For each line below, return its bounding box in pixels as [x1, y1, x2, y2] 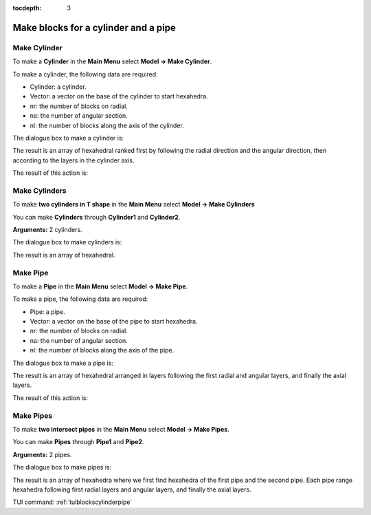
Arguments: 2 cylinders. [12, 225, 82, 233]
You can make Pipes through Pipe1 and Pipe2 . [12, 438, 144, 446]
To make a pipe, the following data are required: [12, 295, 148, 303]
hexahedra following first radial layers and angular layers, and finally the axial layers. [12, 485, 251, 494]
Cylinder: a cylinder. [30, 83, 87, 91]
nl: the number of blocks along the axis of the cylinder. [30, 121, 185, 129]
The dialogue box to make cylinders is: [12, 238, 122, 246]
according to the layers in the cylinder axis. [12, 156, 135, 165]
